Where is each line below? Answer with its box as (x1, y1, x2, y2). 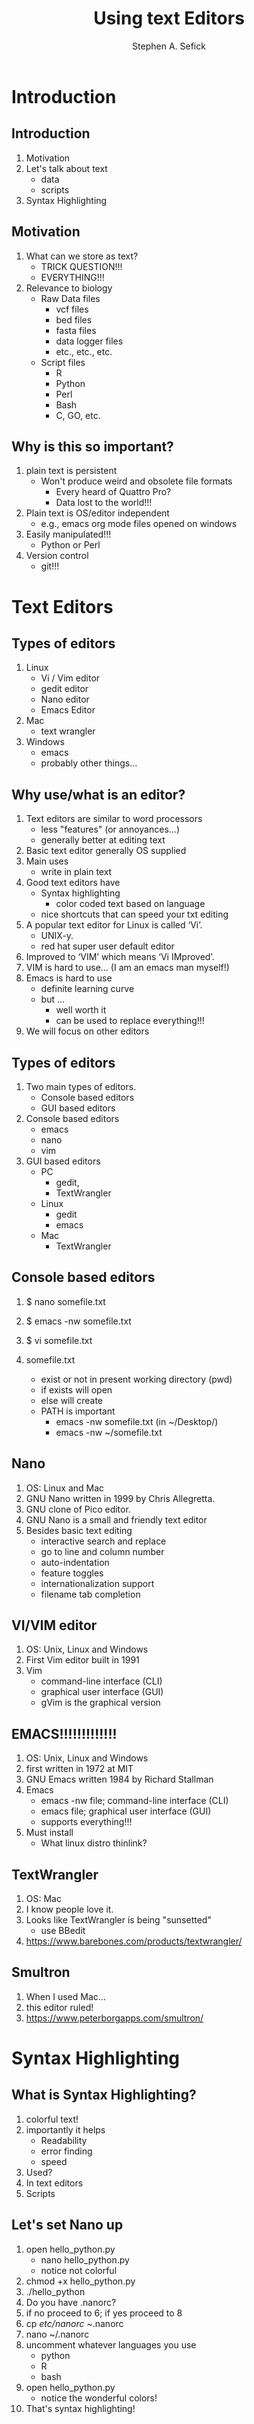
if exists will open (40, 1383, 113, 1396)
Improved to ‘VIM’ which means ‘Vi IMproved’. (25, 951, 215, 963)
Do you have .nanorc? (25, 2296, 117, 2308)
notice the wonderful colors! (40, 2392, 158, 2404)
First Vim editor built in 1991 (25, 1654, 140, 1666)
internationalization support (40, 1577, 155, 1589)
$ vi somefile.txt (25, 1334, 93, 1346)
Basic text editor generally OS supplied (25, 845, 187, 857)
